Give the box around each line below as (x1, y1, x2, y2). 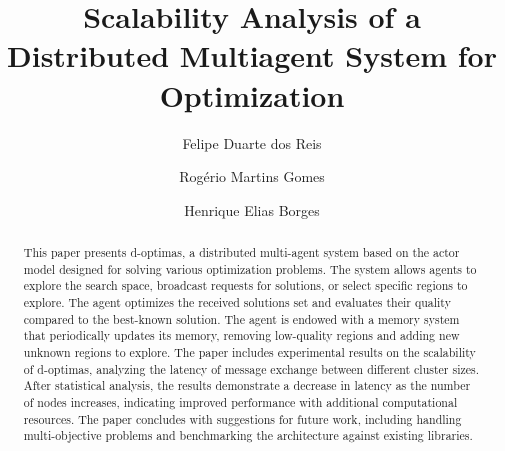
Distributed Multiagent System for (7, 35, 497, 76)
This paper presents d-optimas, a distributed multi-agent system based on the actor (23, 244, 460, 261)
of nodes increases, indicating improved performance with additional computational (23, 393, 458, 410)
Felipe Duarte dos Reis (182, 132, 322, 153)
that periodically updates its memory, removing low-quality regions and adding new (23, 327, 460, 344)
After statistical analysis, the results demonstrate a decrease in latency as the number (23, 377, 471, 394)
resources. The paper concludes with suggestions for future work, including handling (23, 410, 462, 427)
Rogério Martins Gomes (179, 166, 325, 187)
